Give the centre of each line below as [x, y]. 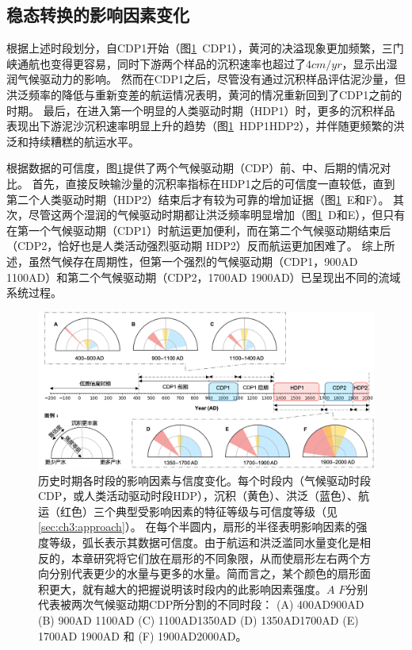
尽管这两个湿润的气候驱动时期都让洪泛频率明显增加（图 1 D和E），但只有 [217, 215]
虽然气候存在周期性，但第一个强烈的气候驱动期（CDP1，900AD [193, 261]
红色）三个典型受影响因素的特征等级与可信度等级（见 [198, 511]
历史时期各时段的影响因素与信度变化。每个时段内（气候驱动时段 [204, 480]
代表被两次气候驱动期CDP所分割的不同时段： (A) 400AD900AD [201, 604]
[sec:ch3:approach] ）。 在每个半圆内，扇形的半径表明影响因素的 [197, 527]
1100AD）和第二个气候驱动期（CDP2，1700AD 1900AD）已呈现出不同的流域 [204, 277]
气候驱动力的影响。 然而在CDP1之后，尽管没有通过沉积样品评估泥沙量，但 [211, 79]
